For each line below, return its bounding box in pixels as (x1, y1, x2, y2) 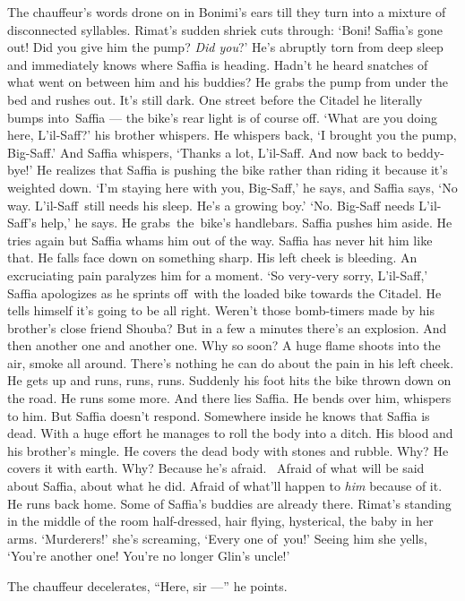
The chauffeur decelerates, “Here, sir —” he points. (7, 577, 288, 595)
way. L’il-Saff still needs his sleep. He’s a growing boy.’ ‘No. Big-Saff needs (7, 195, 415, 214)
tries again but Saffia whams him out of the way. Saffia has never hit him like (7, 230, 433, 249)
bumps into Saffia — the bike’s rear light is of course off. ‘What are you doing (7, 107, 437, 126)
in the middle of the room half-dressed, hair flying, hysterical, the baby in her (7, 511, 434, 530)
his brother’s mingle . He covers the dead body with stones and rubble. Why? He (7, 441, 449, 459)
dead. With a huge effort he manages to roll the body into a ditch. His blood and (7, 424, 453, 442)
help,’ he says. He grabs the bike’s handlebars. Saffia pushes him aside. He (40, 213, 452, 232)
